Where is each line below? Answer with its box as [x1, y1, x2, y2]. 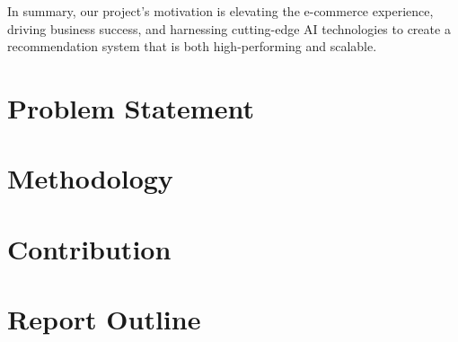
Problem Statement [7, 89, 254, 126]
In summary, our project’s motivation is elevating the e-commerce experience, [7, 2, 434, 20]
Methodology [7, 160, 173, 197]
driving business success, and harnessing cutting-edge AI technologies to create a [7, 19, 451, 38]
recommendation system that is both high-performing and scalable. [7, 37, 377, 56]
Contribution [7, 230, 172, 267]
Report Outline [7, 301, 201, 338]
